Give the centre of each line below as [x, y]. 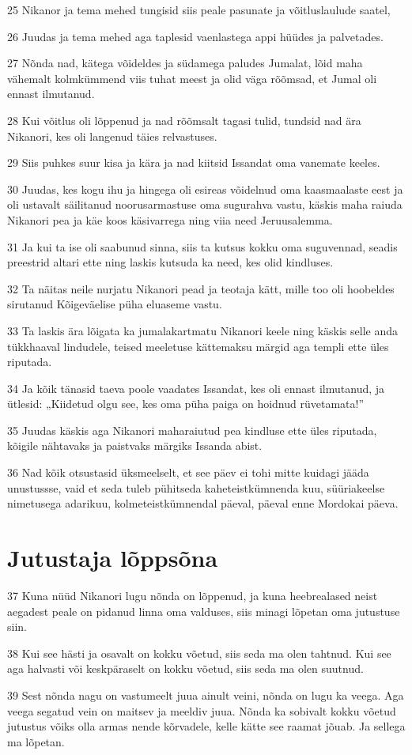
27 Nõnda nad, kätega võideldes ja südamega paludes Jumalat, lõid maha [185, 63]
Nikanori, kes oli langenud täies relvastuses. [112, 136]
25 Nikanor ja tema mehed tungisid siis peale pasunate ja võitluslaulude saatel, [199, 9]
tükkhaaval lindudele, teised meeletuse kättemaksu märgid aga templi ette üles [198, 346]
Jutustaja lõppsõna [113, 558]
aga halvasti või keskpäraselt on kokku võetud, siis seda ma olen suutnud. [185, 668]
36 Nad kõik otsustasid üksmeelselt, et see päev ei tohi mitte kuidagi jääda [188, 472]
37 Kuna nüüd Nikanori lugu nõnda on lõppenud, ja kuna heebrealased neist [193, 595]
